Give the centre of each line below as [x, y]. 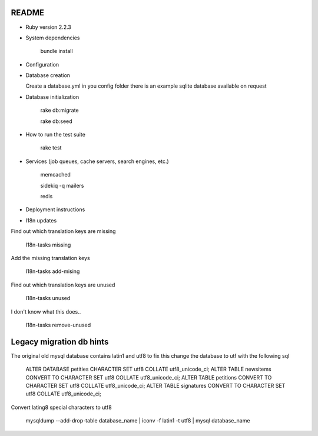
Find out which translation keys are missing [63, 231]
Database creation [48, 75]
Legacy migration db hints [60, 342]
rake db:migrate [59, 110]
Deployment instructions [55, 209]
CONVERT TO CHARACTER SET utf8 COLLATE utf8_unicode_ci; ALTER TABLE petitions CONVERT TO [149, 377]
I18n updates [41, 220]
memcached [55, 175]
